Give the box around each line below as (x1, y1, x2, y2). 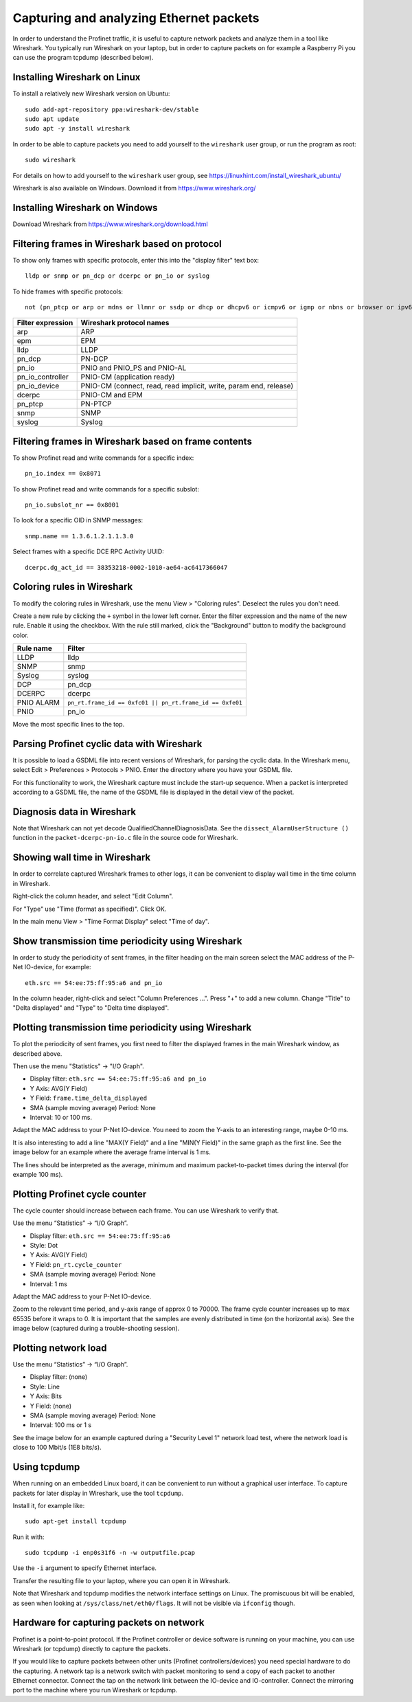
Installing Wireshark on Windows (12, 201, 158, 213)
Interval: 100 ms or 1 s (30, 1421, 92, 1429)
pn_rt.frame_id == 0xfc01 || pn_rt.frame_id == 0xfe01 (67, 698, 243, 706)
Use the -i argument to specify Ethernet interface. (12, 1564, 157, 1572)
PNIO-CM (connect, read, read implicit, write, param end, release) (80, 382, 294, 391)
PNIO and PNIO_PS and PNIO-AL (80, 363, 187, 373)
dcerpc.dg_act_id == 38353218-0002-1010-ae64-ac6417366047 (25, 564, 228, 571)
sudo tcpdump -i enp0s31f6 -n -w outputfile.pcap (25, 1549, 196, 1557)
